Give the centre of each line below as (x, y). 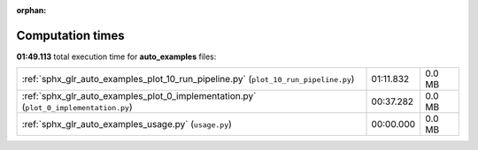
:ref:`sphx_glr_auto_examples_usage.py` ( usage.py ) (127, 124)
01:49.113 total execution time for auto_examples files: (116, 56)
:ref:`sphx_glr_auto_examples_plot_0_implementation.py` (139, 96)
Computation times (70, 35)
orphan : (31, 10)
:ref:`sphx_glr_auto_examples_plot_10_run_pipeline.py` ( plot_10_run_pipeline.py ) (188, 79)
